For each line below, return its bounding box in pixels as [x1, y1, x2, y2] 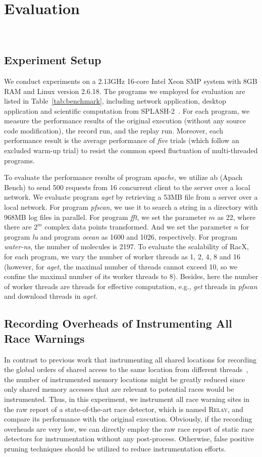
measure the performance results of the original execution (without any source [4, 115, 246, 126]
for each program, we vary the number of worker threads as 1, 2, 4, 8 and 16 [4, 251, 240, 262]
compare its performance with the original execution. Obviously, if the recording [4, 414, 252, 424]
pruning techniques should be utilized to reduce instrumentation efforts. [4, 443, 226, 453]
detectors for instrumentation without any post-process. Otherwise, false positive [4, 433, 254, 444]
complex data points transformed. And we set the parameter [44, 221, 232, 232]
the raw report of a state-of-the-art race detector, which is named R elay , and [4, 403, 243, 414]
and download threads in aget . [4, 291, 97, 301]
